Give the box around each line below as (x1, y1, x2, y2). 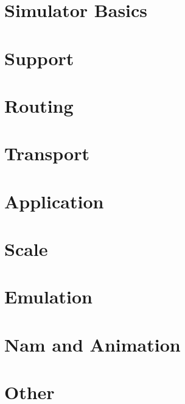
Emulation (4, 284, 93, 309)
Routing (4, 93, 74, 118)
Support (4, 45, 74, 70)
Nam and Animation (4, 331, 181, 356)
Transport (4, 141, 89, 166)
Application (4, 188, 104, 213)
